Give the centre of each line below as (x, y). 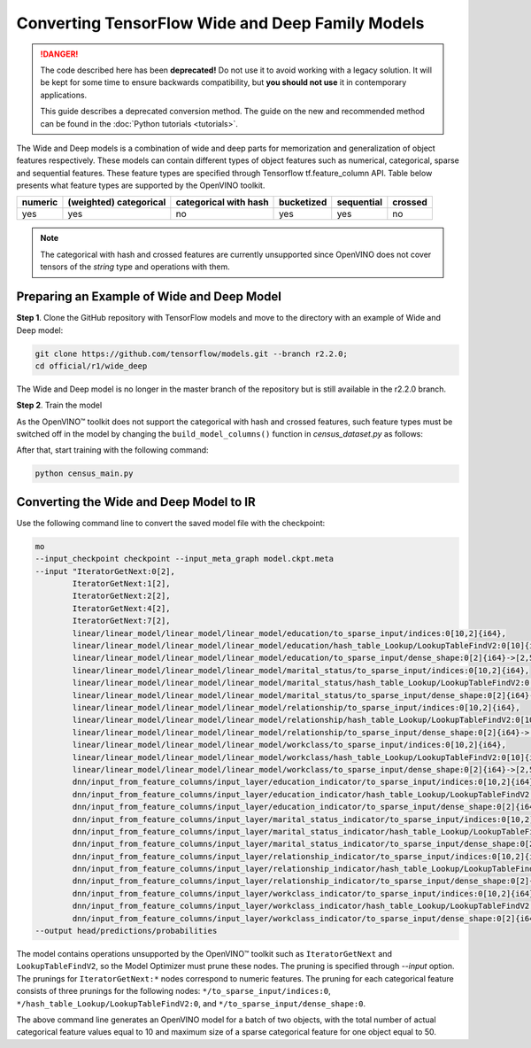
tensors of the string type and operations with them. (135, 267)
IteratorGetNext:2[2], (122, 596)
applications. (64, 95)
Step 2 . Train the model (59, 405)
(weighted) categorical (117, 202)
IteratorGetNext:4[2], (122, 608)
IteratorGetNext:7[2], (122, 621)
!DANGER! (59, 54)
